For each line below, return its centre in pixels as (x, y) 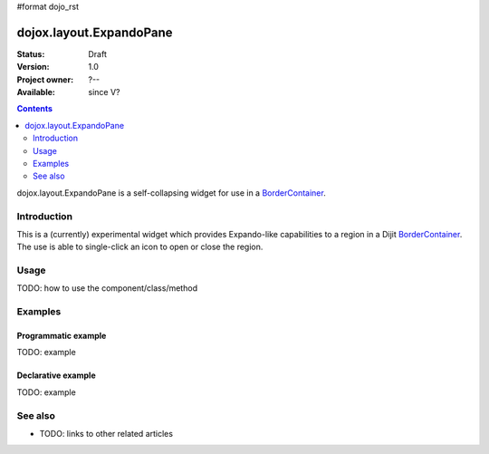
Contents (35, 109)
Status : (31, 53)
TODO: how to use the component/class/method (107, 288)
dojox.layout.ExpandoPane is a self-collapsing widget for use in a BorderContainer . (171, 193)
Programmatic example (62, 336)
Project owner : (45, 79)
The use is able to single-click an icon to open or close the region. (140, 247)
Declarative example (56, 375)
